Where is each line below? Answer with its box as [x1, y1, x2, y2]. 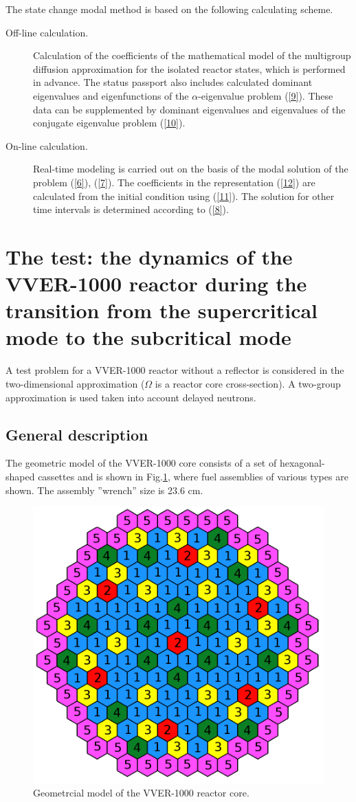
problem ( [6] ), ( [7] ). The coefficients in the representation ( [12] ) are [33, 175, 315, 189]
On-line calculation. [5, 138, 88, 153]
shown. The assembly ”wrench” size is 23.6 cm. [5, 482, 203, 497]
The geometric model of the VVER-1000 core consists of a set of [5, 456, 277, 470]
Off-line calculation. [5, 25, 89, 39]
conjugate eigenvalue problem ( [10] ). [33, 115, 186, 130]
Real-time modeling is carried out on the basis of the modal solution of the [33, 161, 348, 176]
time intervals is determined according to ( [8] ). [33, 202, 229, 216]
